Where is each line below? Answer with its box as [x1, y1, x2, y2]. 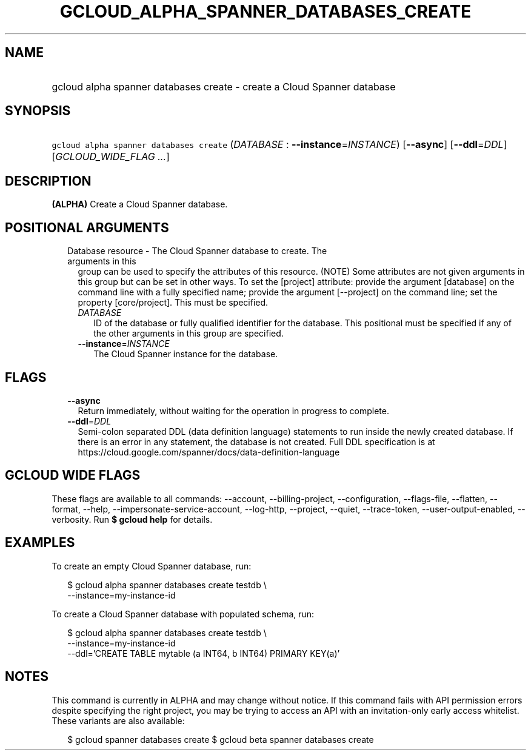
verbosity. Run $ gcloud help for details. [52, 514, 213, 525]
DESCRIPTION [5, 173, 92, 189]
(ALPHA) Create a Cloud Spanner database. [52, 199, 228, 210]
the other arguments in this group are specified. [93, 328, 284, 339]
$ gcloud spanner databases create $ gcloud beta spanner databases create [67, 734, 374, 745]
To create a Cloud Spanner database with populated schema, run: [52, 608, 315, 619]
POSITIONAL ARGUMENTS [5, 220, 169, 235]
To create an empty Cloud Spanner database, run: [52, 560, 252, 571]
